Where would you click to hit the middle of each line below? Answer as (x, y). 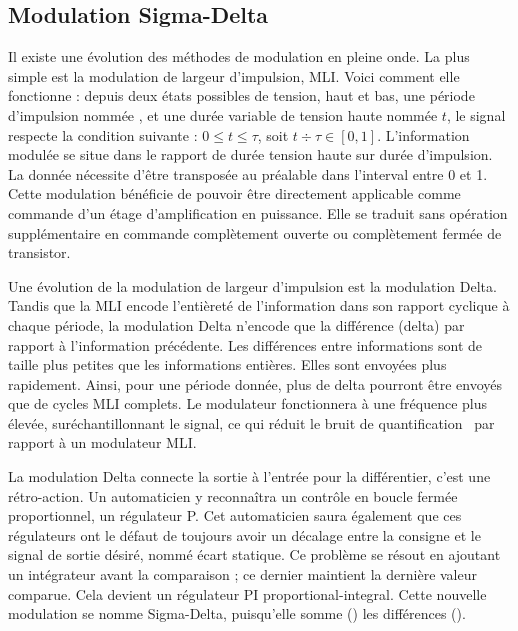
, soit (273, 134)
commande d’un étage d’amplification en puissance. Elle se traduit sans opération (258, 212)
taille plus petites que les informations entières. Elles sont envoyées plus (227, 364)
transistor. (39, 252)
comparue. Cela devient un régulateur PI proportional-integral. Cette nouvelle (247, 593)
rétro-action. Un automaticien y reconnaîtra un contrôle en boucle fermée (233, 495)
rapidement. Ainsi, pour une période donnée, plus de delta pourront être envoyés (255, 383)
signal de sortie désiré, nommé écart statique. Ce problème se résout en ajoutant (254, 554)
